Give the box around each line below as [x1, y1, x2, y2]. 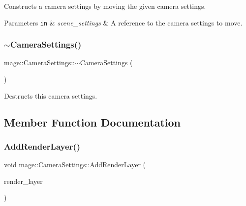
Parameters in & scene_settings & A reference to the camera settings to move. [4, 17, 243, 27]
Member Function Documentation [4, 114, 181, 129]
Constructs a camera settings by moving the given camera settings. [4, 1, 206, 11]
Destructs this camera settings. [4, 90, 97, 101]
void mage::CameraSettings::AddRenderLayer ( [4, 159, 146, 170]
